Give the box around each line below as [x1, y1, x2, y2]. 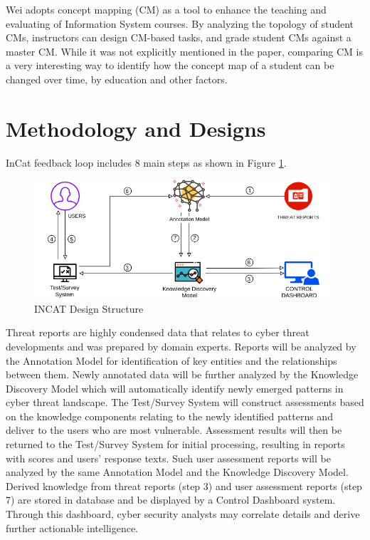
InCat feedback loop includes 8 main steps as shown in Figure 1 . [6, 155, 287, 170]
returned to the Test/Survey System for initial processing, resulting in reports [6, 437, 345, 452]
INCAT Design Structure [34, 301, 144, 316]
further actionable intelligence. [6, 520, 138, 535]
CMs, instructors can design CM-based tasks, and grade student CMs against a [6, 30, 351, 45]
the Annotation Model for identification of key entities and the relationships [6, 353, 337, 368]
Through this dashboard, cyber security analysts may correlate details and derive [6, 507, 360, 521]
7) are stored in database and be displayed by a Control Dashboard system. [6, 492, 336, 507]
